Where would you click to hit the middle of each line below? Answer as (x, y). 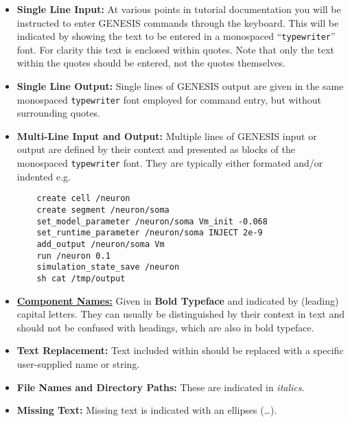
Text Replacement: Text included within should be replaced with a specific (180, 350)
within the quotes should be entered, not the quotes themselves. (151, 63)
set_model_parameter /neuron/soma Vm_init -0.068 (152, 221)
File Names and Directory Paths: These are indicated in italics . (161, 387)
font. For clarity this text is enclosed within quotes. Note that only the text (175, 49)
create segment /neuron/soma (103, 210)
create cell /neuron (83, 199)
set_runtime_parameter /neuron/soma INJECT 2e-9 (150, 233)
